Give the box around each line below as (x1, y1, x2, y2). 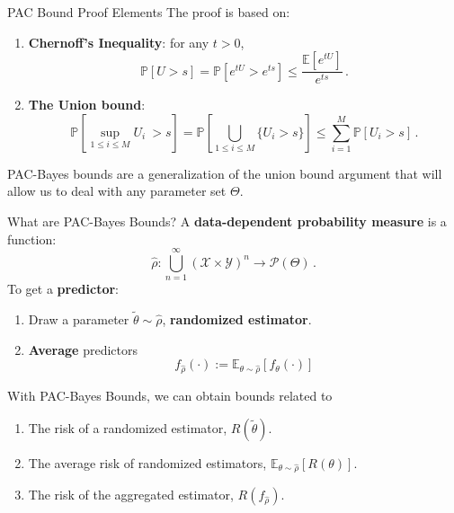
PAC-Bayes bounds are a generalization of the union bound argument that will (7, 164, 442, 182)
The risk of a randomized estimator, (28, 418, 227, 437)
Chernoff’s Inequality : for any (28, 32, 209, 51)
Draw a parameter (28, 310, 129, 329)
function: (7, 229, 57, 248)
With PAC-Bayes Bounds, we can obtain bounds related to (7, 386, 333, 405)
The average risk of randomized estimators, (28, 453, 267, 472)
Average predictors (28, 340, 138, 358)
